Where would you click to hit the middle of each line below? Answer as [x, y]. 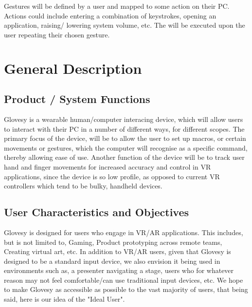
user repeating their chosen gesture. [57, 34]
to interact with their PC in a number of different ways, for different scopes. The [124, 128]
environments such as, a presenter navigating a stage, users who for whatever [119, 270]
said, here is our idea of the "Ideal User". [64, 299]
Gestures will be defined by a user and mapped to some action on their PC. [117, 6]
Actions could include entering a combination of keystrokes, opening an [110, 15]
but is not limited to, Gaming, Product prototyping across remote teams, [113, 242]
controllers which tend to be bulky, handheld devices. [83, 186]
